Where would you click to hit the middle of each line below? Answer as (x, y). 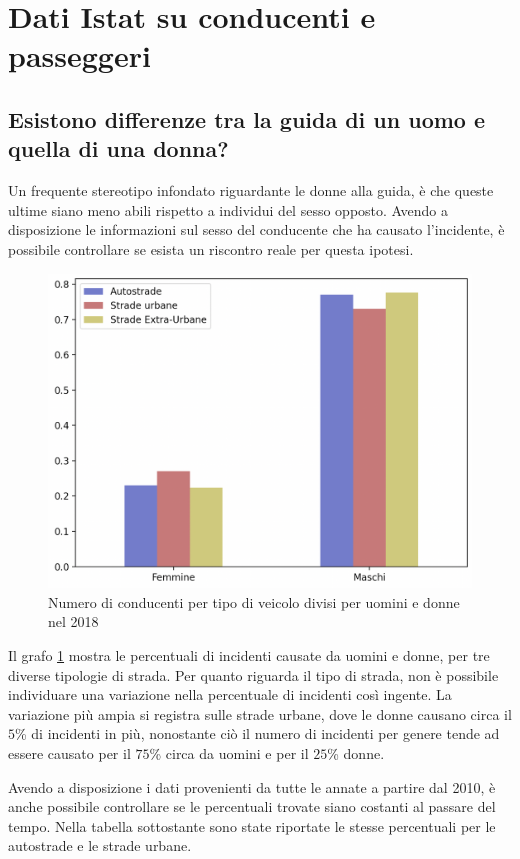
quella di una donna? (118, 148)
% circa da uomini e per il (229, 752)
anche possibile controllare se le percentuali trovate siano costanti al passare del (252, 806)
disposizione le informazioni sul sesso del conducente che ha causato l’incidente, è (256, 229)
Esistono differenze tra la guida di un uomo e (247, 118)
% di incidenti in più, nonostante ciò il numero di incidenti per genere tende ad (257, 733)
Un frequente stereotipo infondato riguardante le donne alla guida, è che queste (251, 190)
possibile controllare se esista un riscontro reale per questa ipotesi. (211, 248)
